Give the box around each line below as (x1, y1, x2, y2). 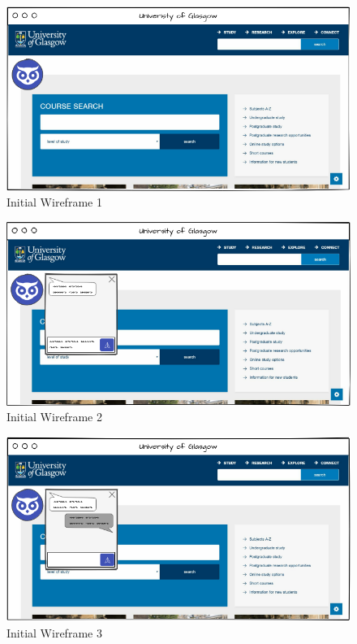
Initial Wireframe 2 (6, 408, 102, 425)
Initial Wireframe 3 (6, 624, 102, 641)
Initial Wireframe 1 (6, 194, 102, 211)
